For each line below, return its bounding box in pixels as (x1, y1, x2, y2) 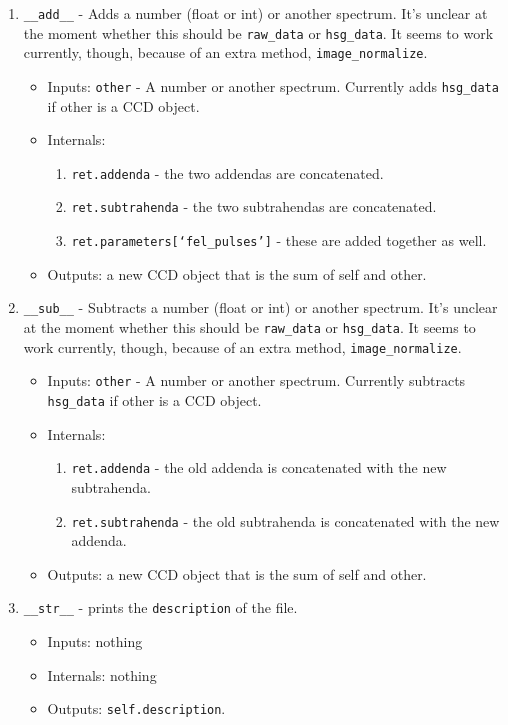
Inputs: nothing (47, 631, 143, 651)
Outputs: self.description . (47, 698, 226, 719)
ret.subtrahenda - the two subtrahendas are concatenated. (71, 196, 437, 217)
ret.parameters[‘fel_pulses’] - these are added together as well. (71, 230, 487, 251)
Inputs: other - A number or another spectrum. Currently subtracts (47, 370, 466, 391)
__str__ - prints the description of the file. (23, 597, 298, 618)
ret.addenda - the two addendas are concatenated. (71, 162, 384, 183)
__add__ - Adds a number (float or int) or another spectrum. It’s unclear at (23, 3, 488, 23)
